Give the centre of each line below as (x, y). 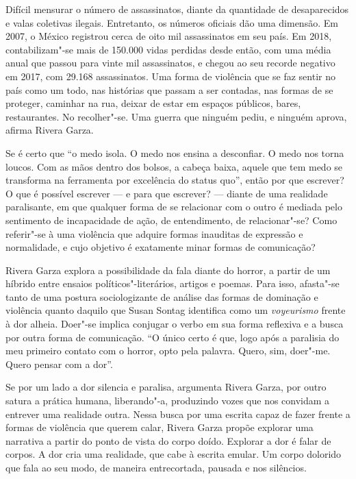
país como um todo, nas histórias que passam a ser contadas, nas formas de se (169, 89)
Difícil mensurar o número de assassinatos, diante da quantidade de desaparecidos (177, 9)
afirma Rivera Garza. (50, 130)
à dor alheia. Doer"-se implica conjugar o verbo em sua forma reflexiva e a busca (175, 324)
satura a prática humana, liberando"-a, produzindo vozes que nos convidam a (168, 401)
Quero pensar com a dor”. (59, 364)
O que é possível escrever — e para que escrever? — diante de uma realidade (167, 193)
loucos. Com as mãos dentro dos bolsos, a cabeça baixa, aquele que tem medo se (174, 166)
